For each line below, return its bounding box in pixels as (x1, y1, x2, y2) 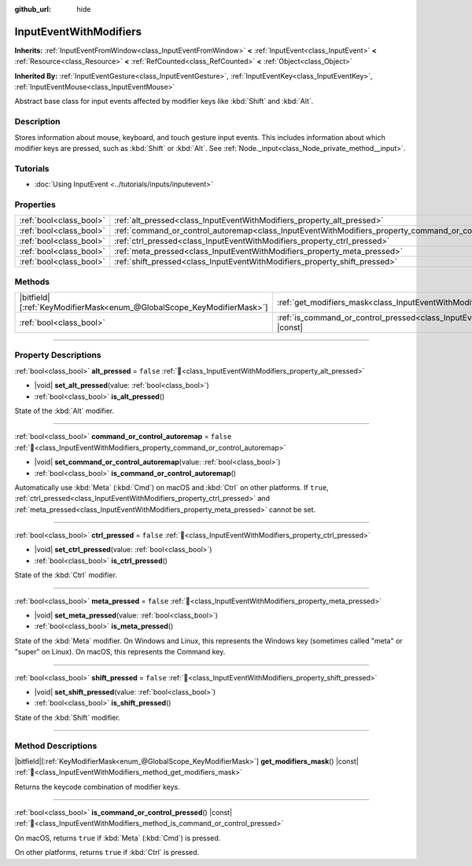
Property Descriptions (14, 350, 101, 361)
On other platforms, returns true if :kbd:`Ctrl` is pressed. (14, 848, 200, 857)
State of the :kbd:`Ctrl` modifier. (14, 570, 117, 580)
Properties (14, 199, 57, 210)
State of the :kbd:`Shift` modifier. (14, 713, 121, 722)
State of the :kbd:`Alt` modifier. (14, 406, 114, 415)
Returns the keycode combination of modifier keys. (14, 782, 180, 791)
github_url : (14, 5, 51, 13)
